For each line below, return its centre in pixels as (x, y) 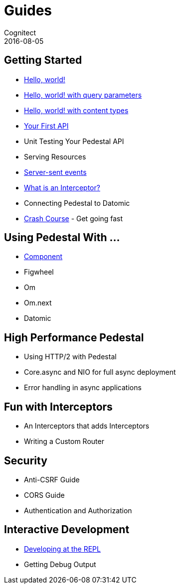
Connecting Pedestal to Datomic (77, 203)
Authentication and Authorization (78, 510)
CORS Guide (44, 495)
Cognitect (20, 32)
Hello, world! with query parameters (83, 95)
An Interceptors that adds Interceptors (87, 426)
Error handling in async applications (83, 388)
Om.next (38, 303)
